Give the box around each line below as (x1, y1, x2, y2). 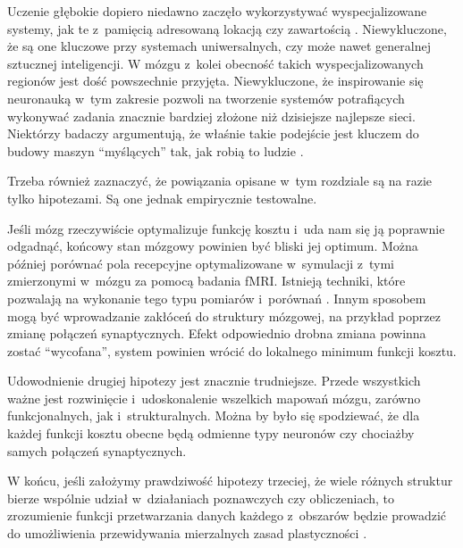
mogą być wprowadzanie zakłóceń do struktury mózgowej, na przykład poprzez (7, 306, 441, 325)
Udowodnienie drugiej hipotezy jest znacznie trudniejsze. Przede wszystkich (7, 371, 421, 390)
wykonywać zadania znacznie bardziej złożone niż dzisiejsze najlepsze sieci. (7, 106, 416, 125)
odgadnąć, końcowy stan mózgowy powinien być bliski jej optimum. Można (7, 237, 418, 255)
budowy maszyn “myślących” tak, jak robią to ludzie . (7, 141, 304, 160)
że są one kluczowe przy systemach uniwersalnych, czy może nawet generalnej (7, 37, 431, 55)
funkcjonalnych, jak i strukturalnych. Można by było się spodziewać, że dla (7, 406, 420, 425)
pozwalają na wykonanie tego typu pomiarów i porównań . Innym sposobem (7, 288, 426, 307)
